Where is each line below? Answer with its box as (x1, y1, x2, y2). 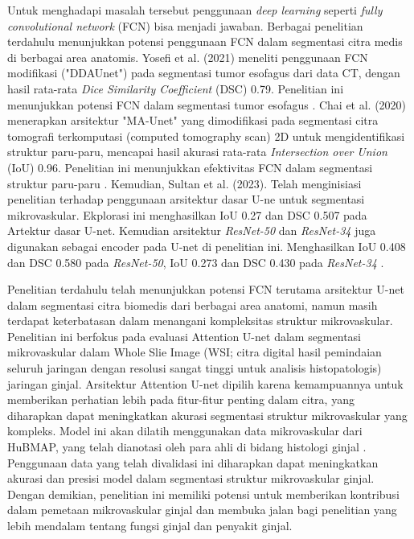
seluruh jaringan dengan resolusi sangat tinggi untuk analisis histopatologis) (7, 360, 382, 376)
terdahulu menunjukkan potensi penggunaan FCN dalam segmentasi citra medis (7, 33, 403, 50)
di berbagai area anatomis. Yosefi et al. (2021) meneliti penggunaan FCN (7, 48, 368, 65)
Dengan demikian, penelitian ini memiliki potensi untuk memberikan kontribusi (7, 485, 400, 502)
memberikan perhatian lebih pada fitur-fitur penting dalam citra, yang (7, 391, 355, 408)
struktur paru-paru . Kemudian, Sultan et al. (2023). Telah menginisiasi (7, 175, 362, 191)
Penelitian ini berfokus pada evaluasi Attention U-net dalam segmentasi (7, 327, 361, 344)
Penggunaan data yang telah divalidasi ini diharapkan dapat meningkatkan (7, 454, 379, 471)
